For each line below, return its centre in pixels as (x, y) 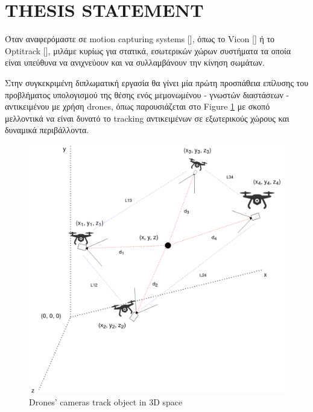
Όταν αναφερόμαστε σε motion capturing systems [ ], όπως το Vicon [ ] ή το (140, 39)
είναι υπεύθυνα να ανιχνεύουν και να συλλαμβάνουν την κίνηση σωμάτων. (135, 62)
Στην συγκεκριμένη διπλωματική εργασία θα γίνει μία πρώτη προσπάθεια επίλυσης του (157, 82)
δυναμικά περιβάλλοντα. (47, 130)
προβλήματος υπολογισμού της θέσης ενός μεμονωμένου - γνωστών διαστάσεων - (147, 94)
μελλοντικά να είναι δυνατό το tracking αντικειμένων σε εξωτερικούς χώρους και (147, 118)
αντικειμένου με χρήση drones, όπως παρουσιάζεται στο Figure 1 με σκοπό (138, 106)
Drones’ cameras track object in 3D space (106, 401)
